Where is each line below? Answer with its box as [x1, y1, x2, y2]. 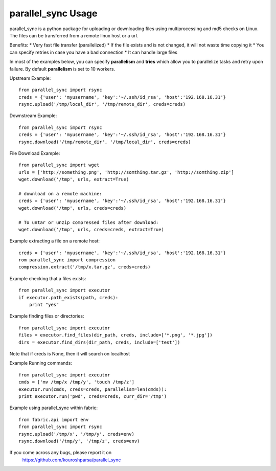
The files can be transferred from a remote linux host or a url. [9, 32, 139, 38]
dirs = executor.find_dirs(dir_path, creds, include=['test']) [18, 339, 180, 345]
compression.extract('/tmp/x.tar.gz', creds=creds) [18, 264, 151, 270]
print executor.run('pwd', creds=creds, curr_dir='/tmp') [18, 393, 167, 399]
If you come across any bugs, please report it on [9, 450, 112, 456]
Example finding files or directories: [9, 313, 84, 319]
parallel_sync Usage [9, 8, 98, 19]
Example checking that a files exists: [9, 275, 86, 281]
